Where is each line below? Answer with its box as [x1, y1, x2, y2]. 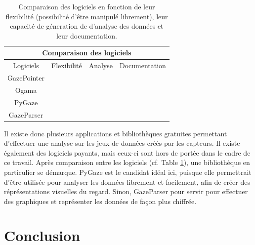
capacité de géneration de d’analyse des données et [10, 21, 164, 31]
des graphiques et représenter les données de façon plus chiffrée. [4, 196, 197, 206]
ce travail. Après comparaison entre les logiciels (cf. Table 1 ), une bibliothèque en [4, 157, 250, 167]
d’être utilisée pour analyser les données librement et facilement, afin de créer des [4, 176, 250, 187]
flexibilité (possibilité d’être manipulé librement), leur [5, 11, 168, 21]
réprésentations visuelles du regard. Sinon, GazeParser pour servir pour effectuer [4, 186, 248, 197]
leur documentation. [56, 30, 117, 41]
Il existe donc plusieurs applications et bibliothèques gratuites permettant [4, 128, 227, 138]
